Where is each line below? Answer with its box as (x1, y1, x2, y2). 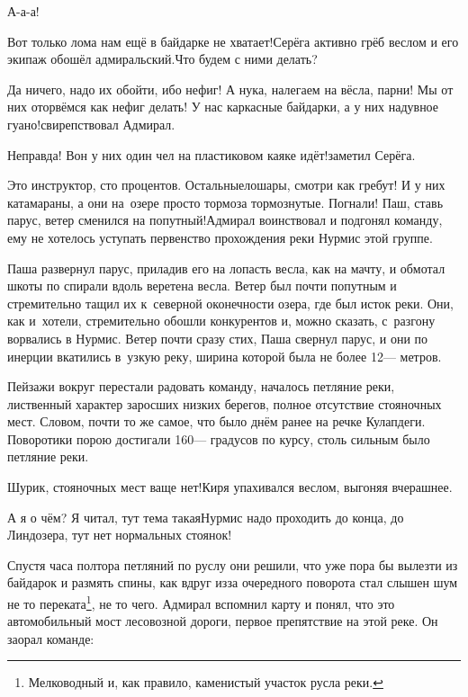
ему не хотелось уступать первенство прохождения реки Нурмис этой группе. (7, 228, 433, 246)
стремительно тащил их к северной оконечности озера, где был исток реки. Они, (7, 293, 454, 312)
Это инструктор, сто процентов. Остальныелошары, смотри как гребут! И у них (7, 175, 445, 194)
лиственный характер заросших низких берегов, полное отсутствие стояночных (7, 394, 442, 413)
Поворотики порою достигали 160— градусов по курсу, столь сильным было (7, 429, 430, 448)
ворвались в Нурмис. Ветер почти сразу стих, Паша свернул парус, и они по (7, 328, 428, 347)
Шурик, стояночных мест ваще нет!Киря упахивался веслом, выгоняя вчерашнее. (7, 478, 453, 496)
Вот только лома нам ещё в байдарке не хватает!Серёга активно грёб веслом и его (7, 31, 459, 50)
